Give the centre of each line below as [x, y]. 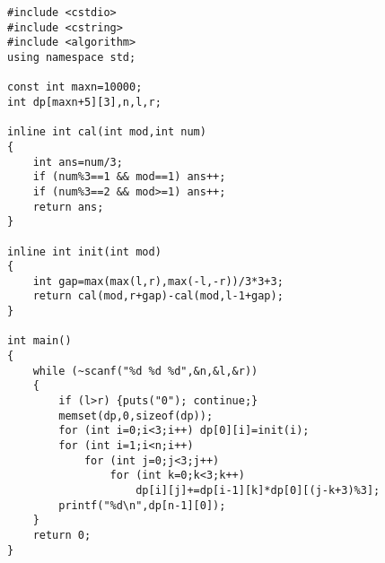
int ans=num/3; [78, 162]
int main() [39, 341]
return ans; [68, 207]
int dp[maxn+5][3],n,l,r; [84, 102]
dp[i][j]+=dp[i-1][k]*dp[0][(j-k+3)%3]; [258, 490]
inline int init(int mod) [84, 251]
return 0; [62, 535]
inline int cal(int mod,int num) [107, 132]
